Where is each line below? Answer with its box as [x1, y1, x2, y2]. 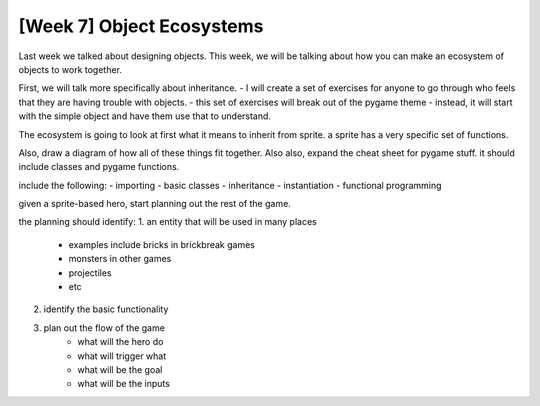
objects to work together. [18, 63, 122, 75]
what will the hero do [77, 336, 164, 348]
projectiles [68, 266, 112, 279]
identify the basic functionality [43, 303, 169, 315]
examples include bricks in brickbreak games [68, 238, 255, 250]
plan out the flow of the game [43, 321, 165, 334]
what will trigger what [77, 350, 167, 362]
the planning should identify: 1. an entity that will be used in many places [18, 216, 317, 228]
